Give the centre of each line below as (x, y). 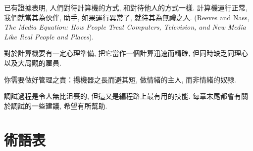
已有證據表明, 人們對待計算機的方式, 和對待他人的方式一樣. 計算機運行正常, (126, 7)
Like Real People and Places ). (49, 36)
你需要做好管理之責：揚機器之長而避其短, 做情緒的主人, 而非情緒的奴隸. (120, 79)
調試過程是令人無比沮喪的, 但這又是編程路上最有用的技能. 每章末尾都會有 (123, 96)
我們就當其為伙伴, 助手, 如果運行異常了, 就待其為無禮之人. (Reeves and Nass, (127, 17)
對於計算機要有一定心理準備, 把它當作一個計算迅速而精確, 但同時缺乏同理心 (126, 53)
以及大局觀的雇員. (33, 62)
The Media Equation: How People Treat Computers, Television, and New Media (125, 27)
